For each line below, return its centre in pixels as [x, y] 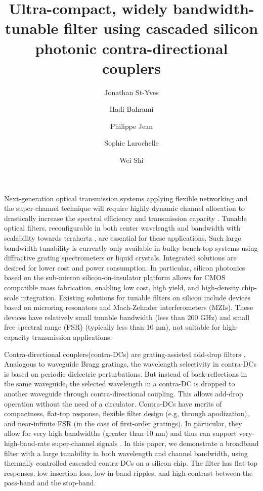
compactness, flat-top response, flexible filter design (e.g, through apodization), [127, 413]
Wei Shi [131, 160]
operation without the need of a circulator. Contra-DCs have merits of [113, 403]
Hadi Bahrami [131, 109]
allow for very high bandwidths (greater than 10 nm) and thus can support [120, 433]
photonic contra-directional [131, 48]
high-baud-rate [27, 443]
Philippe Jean [131, 126]
